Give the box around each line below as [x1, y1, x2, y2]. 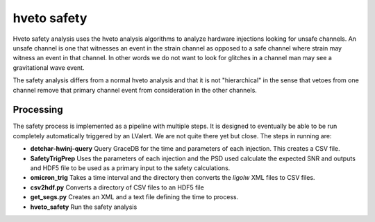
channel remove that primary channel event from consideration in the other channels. [12, 86, 257, 94]
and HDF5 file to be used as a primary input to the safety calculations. [30, 163, 231, 172]
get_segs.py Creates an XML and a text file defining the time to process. [30, 193, 239, 201]
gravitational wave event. [12, 63, 85, 72]
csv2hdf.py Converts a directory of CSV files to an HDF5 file [30, 183, 204, 192]
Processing [12, 104, 63, 115]
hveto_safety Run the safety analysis [30, 203, 137, 211]
